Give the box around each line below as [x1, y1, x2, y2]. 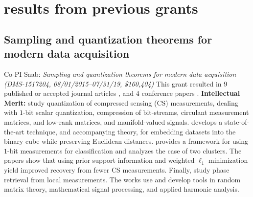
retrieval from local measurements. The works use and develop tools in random [4, 174, 241, 184]
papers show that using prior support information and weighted [4, 155, 195, 165]
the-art [4, 126, 25, 136]
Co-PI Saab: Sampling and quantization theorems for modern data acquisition [4, 68, 236, 79]
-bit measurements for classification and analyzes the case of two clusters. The [7, 145, 242, 155]
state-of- [224, 116, 250, 127]
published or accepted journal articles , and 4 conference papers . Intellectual [4, 88, 240, 98]
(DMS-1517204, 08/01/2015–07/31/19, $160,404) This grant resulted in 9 [4, 78, 228, 88]
